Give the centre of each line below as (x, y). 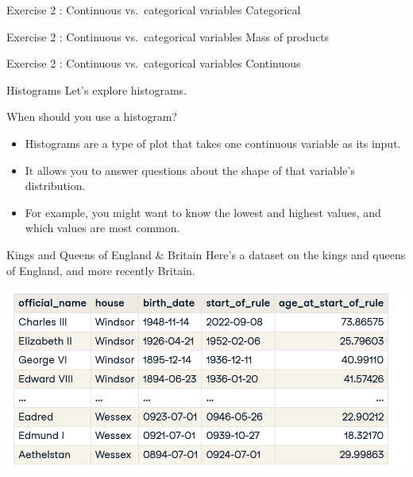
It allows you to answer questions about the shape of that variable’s (190, 170)
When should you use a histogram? (92, 116)
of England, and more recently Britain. (101, 270)
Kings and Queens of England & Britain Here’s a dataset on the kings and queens (206, 254)
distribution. (55, 186)
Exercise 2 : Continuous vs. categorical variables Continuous (154, 63)
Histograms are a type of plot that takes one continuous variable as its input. (213, 143)
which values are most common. (102, 228)
